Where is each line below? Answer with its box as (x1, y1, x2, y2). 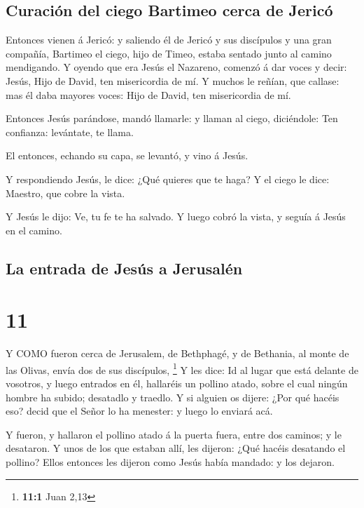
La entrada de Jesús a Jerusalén (6, 257, 243, 279)
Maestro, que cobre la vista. (6, 185, 125, 200)
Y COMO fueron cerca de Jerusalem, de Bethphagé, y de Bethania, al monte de (6, 346, 349, 361)
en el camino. (6, 222, 62, 237)
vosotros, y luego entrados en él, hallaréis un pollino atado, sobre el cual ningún (6, 376, 348, 391)
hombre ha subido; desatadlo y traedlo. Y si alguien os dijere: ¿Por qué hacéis (6, 389, 339, 404)
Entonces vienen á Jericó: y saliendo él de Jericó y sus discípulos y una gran (6, 32, 332, 47)
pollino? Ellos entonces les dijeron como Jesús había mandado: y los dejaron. (6, 455, 335, 469)
